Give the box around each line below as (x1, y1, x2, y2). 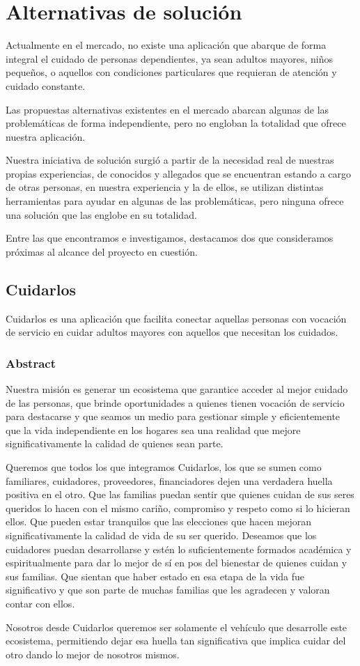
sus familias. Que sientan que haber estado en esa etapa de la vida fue (6, 568, 305, 583)
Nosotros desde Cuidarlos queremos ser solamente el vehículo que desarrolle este (6, 619, 347, 634)
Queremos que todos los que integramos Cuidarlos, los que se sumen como (6, 460, 322, 474)
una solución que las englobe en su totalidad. (6, 207, 197, 222)
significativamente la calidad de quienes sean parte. (6, 436, 224, 451)
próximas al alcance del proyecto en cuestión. (6, 244, 198, 258)
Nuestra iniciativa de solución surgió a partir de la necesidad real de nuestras (6, 153, 334, 167)
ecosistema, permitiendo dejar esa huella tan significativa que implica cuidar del (6, 633, 346, 648)
